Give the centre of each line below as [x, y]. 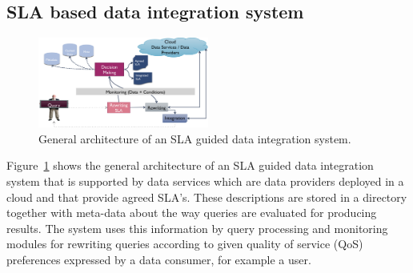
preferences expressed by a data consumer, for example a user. [159, 259]
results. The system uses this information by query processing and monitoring [197, 228]
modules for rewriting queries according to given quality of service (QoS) [185, 244]
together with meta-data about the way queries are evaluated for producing [192, 213]
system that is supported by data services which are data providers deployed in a [205, 181]
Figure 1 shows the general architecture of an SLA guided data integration [190, 165]
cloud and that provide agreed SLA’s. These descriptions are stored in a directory [207, 197]
